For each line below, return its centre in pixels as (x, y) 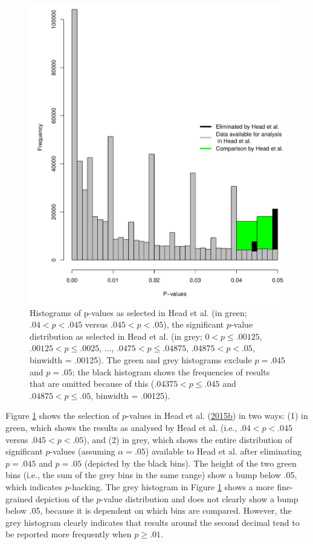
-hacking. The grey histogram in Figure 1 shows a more (172, 486)
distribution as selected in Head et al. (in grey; (116, 336)
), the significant (194, 324)
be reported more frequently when (69, 534)
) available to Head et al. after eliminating (224, 451)
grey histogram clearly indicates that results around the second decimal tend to (153, 522)
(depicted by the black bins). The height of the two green (190, 463)
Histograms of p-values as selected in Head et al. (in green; (138, 312)
